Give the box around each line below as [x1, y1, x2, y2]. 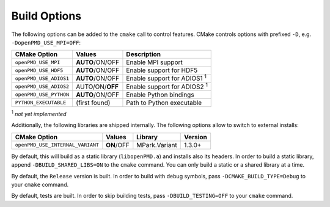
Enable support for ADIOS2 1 [126, 81, 208, 91]
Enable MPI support [126, 58, 183, 67]
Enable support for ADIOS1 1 [126, 73, 207, 82]
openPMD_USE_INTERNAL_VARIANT [15, 142, 99, 148]
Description [126, 50, 161, 59]
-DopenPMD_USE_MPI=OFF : [11, 38, 81, 46]
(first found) [76, 98, 111, 107]
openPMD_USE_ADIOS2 [15, 83, 70, 90]
